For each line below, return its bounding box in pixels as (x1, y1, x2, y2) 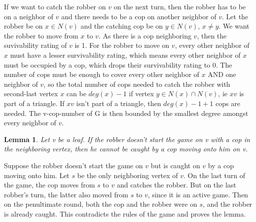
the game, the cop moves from (4, 180, 95, 190)
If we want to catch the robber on (4, 1, 106, 11)
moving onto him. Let (4, 170, 70, 180)
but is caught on (150, 160, 200, 170)
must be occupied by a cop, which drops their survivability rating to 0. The (4, 59, 232, 70)
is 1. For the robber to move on (74, 40, 170, 50)
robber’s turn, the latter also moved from (4, 189, 128, 199)
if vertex (129, 88, 154, 99)
